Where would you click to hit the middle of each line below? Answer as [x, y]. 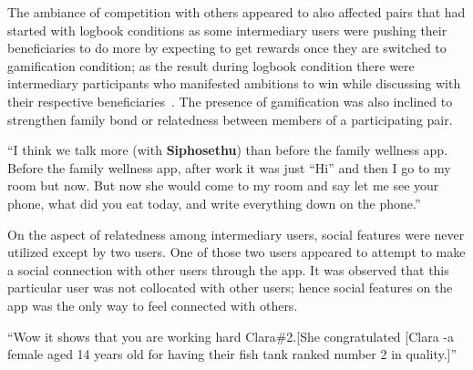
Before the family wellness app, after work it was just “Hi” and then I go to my [229, 167]
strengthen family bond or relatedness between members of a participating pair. [230, 119]
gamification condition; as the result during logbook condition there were [211, 65]
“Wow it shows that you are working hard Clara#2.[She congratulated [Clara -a [231, 336]
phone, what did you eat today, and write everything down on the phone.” [214, 203]
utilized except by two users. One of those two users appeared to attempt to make [236, 252]
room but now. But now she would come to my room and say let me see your [223, 185]
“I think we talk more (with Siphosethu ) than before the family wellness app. [228, 150]
